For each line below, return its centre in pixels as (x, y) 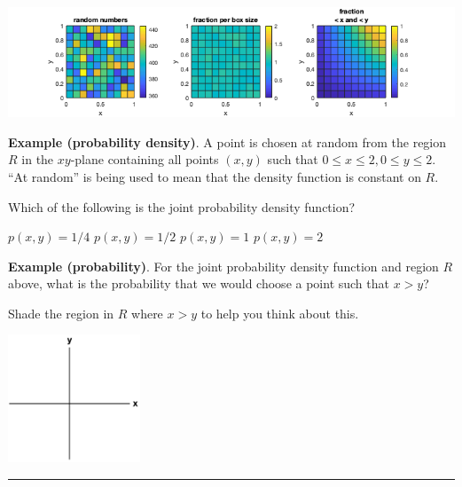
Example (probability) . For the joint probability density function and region (223, 266)
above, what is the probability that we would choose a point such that (199, 283)
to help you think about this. (280, 313)
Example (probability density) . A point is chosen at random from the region (227, 141)
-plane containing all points (145, 159)
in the (38, 159)
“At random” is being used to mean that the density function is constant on (215, 176)
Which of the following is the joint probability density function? (182, 206)
